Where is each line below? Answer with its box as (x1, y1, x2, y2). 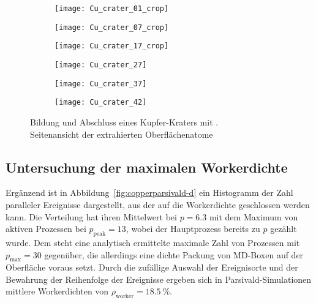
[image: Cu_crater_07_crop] (55, 23, 169, 32)
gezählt (270, 222, 297, 235)
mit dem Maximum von (209, 210, 298, 223)
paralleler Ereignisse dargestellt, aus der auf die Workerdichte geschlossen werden (6, 198, 310, 211)
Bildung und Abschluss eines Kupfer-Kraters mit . (30, 115, 219, 128)
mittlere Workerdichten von (6, 285, 109, 297)
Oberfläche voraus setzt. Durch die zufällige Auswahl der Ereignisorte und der (6, 261, 298, 274)
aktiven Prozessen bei (6, 222, 86, 235)
